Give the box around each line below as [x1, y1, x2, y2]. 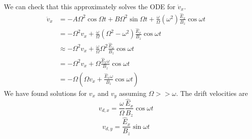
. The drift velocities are [176, 88, 248, 98]
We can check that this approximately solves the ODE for [4, 1, 175, 11]
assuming [119, 88, 146, 98]
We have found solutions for [4, 88, 87, 98]
